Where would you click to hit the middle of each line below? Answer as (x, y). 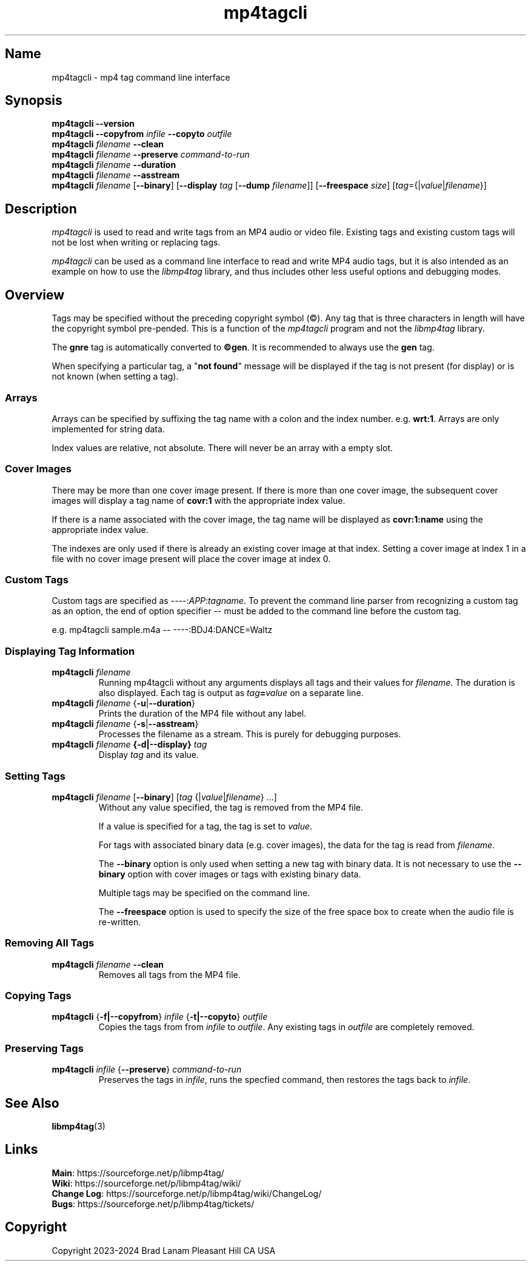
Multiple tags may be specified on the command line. (204, 893)
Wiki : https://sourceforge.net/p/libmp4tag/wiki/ (146, 1183)
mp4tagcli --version (93, 124)
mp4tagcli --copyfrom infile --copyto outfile (142, 134)
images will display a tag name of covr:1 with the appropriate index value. (199, 500)
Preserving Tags (44, 1048)
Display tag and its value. (149, 755)
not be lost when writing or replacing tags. (136, 243)
